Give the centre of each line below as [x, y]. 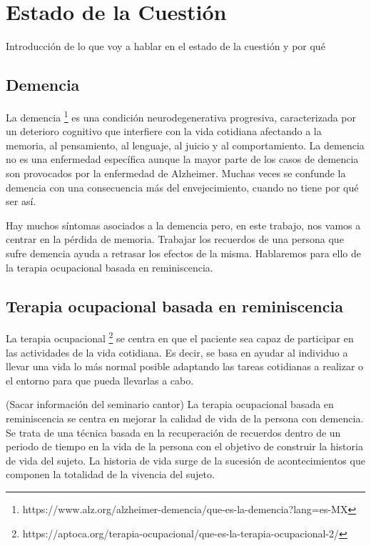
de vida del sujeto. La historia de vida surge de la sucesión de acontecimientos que [185, 460]
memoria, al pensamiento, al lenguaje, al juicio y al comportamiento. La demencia [185, 145]
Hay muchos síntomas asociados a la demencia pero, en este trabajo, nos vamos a [183, 225]
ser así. [21, 201]
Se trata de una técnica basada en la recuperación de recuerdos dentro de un [173, 432]
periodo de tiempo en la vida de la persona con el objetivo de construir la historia [184, 446]
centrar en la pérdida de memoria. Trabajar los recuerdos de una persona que [175, 239]
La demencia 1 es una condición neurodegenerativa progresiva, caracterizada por [181, 116]
